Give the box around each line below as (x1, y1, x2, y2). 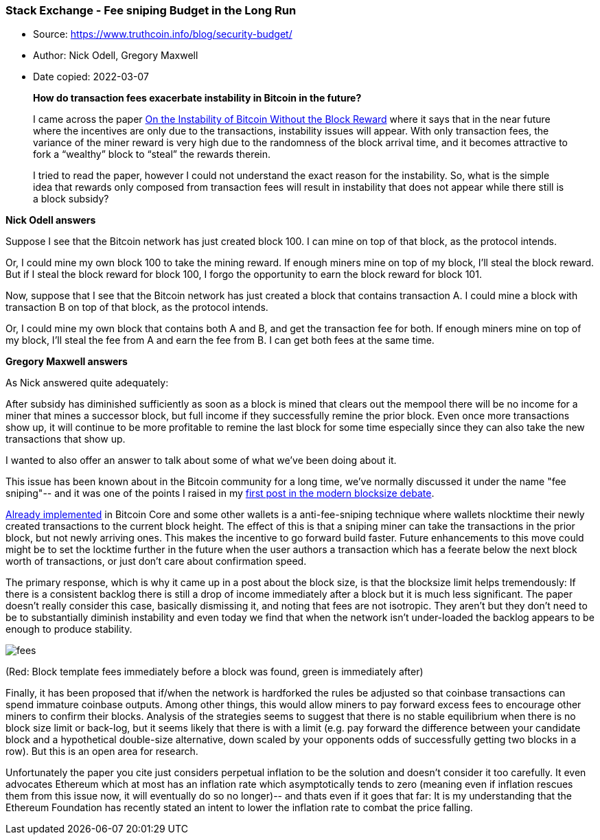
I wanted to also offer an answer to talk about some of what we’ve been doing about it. (5, 454, 397, 467)
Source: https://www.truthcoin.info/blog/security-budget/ (33, 28, 292, 40)
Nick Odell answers (5, 214, 96, 226)
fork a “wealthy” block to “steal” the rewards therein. (33, 148, 271, 161)
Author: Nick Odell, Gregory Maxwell (33, 49, 198, 62)
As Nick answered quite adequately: (5, 377, 169, 389)
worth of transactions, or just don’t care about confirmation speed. (5, 555, 307, 568)
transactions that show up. (5, 433, 126, 445)
